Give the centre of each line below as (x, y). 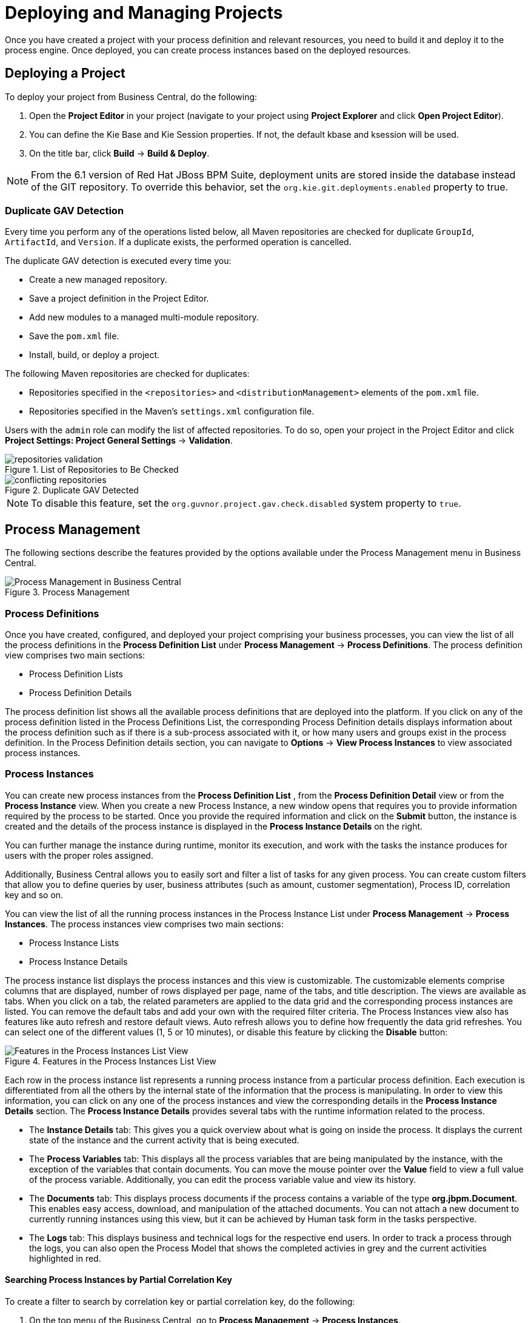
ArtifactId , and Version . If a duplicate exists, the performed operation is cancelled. (178, 242)
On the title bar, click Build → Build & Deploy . (119, 153)
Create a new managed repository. (98, 280)
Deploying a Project (65, 73)
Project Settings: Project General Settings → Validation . (119, 441)
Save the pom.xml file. (74, 336)
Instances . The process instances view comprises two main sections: (144, 924)
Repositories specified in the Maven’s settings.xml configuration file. (172, 411)
